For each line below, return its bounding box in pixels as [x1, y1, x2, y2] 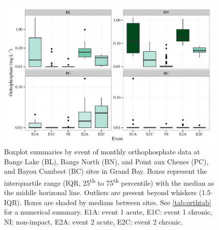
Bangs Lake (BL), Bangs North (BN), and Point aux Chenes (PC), [4, 156, 209, 166]
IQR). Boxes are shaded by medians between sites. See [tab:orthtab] [4, 197, 212, 207]
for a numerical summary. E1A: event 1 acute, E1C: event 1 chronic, [4, 207, 213, 217]
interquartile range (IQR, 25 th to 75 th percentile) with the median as [4, 176, 214, 188]
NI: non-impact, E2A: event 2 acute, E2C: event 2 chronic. [4, 216, 183, 227]
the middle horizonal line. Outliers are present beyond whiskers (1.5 [4, 187, 211, 198]
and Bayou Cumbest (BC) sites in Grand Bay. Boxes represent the [4, 166, 207, 176]
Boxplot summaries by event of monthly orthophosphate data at [4, 146, 200, 156]
